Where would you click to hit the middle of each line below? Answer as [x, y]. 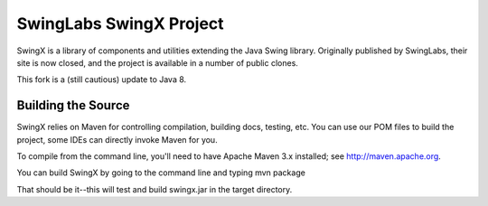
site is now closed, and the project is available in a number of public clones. [157, 62]
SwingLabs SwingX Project [121, 23]
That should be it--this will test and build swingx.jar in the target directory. [155, 189]
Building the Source [73, 105]
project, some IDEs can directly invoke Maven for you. [117, 139]
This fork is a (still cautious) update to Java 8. [102, 80]
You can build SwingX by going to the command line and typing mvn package [161, 173]
